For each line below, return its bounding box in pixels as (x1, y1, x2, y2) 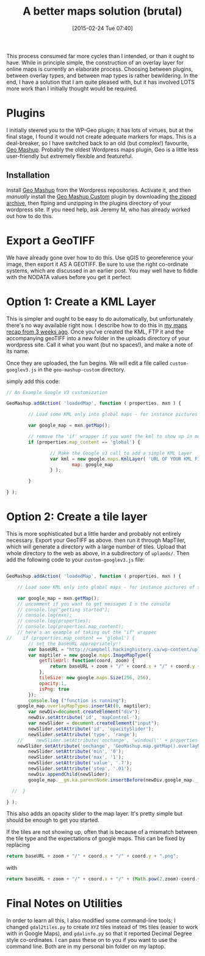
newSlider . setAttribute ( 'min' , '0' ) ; (28, 748, 124, 755)
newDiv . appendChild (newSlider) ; (28, 771, 111, 777)
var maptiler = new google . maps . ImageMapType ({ (28, 652, 151, 658)
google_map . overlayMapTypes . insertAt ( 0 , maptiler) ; (17, 703, 151, 709)
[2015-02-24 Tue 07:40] (72, 24, 133, 32)
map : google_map (71, 461, 113, 468)
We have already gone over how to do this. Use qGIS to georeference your (6, 254, 194, 261)
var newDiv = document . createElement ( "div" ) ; (28, 709, 140, 715)
